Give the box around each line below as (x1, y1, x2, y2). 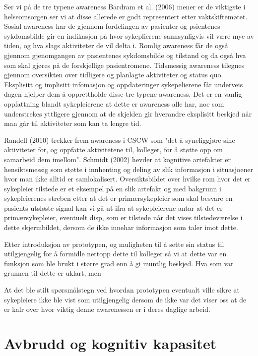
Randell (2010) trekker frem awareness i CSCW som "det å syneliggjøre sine (4, 134, 235, 145)
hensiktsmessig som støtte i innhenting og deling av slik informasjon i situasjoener (4, 164, 254, 174)
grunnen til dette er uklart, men (4, 268, 101, 278)
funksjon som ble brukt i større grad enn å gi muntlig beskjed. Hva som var (4, 258, 234, 268)
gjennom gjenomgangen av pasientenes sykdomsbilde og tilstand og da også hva (4, 50, 246, 60)
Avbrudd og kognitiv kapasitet (4, 333, 217, 353)
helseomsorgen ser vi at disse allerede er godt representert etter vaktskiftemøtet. (4, 11, 248, 21)
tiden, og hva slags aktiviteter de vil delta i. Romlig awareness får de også (4, 40, 228, 51)
